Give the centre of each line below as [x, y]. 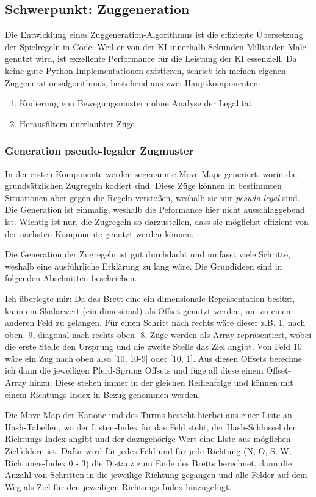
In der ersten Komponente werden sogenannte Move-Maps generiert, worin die [151, 173]
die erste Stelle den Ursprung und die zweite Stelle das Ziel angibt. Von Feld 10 [153, 346]
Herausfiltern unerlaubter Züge [77, 123]
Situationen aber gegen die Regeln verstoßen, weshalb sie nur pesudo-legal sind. [153, 197]
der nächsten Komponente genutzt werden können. [99, 233]
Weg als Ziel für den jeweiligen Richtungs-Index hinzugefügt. [118, 486]
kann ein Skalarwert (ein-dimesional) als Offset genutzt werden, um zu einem [149, 310]
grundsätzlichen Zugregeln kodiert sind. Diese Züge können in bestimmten [143, 186]
